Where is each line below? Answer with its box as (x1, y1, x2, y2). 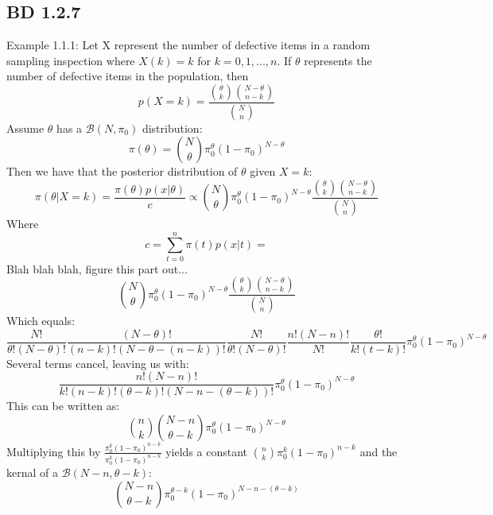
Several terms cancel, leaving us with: (6, 354, 189, 371)
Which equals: (6, 312, 76, 329)
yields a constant (165, 443, 247, 459)
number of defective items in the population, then (6, 68, 249, 84)
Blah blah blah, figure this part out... (6, 260, 188, 277)
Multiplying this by (6, 443, 101, 459)
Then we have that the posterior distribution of (6, 163, 238, 180)
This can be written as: (6, 397, 120, 414)
